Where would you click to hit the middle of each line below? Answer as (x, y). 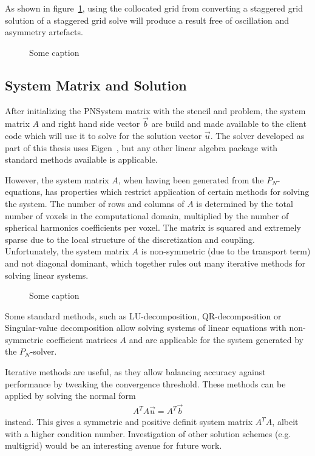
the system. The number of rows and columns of (95, 203)
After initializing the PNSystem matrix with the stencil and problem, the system (155, 110)
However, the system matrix (57, 179)
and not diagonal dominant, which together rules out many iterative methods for (155, 263)
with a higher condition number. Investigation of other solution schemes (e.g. (148, 433)
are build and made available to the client (229, 124)
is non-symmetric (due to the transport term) (226, 251)
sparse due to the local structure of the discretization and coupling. (130, 239)
